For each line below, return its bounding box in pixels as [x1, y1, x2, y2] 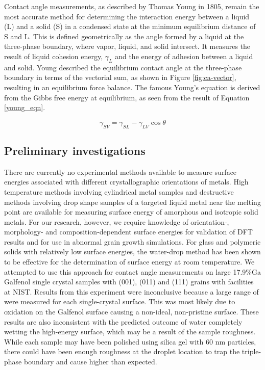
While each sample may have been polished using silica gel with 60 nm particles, [4, 336, 256, 347]
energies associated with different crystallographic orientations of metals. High [4, 176, 249, 187]
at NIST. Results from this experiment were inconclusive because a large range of [4, 286, 259, 297]
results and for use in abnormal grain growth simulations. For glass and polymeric [4, 236, 261, 247]
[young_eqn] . [4, 102, 45, 113]
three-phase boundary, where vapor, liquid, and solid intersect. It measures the [4, 41, 251, 51]
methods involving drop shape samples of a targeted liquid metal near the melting [4, 196, 261, 207]
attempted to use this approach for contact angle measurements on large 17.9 [4, 266, 246, 277]
